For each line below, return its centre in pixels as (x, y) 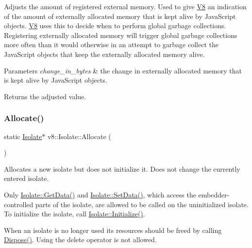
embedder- (214, 194)
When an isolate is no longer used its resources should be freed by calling (113, 230)
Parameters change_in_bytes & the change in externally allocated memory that (123, 70)
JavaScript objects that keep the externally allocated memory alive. (104, 54)
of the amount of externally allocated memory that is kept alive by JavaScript (120, 16)
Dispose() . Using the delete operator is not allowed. (80, 239)
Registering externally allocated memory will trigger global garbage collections (121, 35)
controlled (19, 204)
